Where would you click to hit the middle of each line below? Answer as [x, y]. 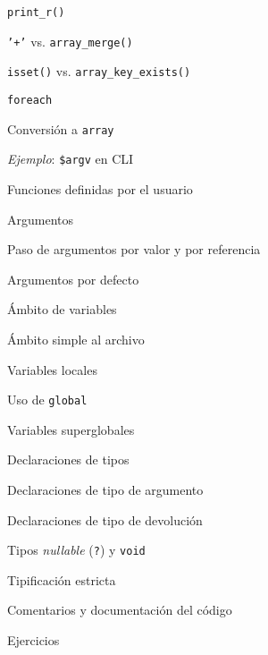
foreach [30, 100]
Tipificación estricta [62, 579]
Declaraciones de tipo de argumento [105, 489]
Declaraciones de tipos [68, 459]
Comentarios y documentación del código [120, 610]
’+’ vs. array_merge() [70, 41]
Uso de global [47, 400]
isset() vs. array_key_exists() [99, 71]
